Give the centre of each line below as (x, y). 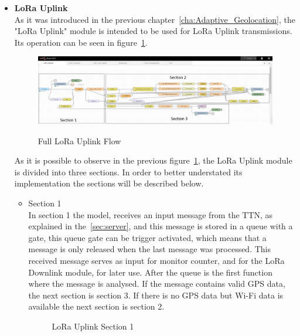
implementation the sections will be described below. (109, 183)
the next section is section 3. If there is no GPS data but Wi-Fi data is (156, 295)
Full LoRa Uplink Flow (79, 140)
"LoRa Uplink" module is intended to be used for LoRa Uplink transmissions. (153, 31)
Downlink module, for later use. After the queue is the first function (150, 272)
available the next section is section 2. (96, 306)
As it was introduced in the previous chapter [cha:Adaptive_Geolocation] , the (155, 19)
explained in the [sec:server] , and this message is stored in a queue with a (161, 226)
